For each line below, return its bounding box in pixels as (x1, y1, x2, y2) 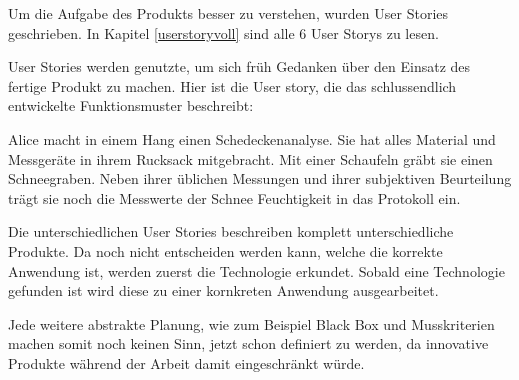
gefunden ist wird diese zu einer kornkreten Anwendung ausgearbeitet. (8, 280, 439, 301)
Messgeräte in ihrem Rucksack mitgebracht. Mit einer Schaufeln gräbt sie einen (8, 148, 493, 169)
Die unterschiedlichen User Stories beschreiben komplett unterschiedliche (8, 221, 454, 242)
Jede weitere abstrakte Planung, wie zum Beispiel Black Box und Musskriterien (8, 313, 495, 334)
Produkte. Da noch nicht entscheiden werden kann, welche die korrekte (8, 240, 443, 261)
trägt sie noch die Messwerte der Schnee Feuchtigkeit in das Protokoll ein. (8, 187, 461, 208)
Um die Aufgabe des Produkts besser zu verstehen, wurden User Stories (8, 3, 449, 23)
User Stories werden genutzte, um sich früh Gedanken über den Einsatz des (8, 56, 471, 77)
